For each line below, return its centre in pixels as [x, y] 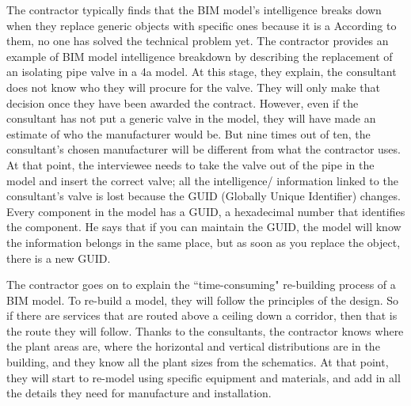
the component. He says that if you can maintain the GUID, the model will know [204, 227]
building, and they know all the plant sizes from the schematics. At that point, [198, 362]
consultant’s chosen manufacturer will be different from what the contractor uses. [204, 149]
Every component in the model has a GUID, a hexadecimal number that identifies [206, 211]
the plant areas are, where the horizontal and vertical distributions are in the [193, 346]
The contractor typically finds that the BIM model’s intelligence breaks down [194, 9]
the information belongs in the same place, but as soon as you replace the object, [204, 242]
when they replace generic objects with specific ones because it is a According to [202, 25]
